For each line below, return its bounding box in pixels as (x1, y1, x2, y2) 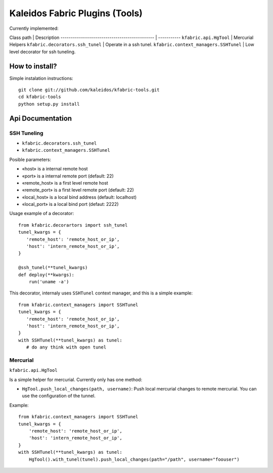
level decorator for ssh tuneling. (9, 49, 76, 55)
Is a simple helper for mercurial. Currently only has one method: (9, 376, 143, 382)
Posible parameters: (9, 156, 52, 162)
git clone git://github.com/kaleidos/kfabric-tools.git (18, 87, 160, 93)
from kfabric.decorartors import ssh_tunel (18, 222, 128, 228)
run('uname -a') (28, 279, 69, 284)
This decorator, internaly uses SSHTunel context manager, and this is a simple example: (9, 290, 193, 296)
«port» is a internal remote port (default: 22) (22, 173, 114, 179)
